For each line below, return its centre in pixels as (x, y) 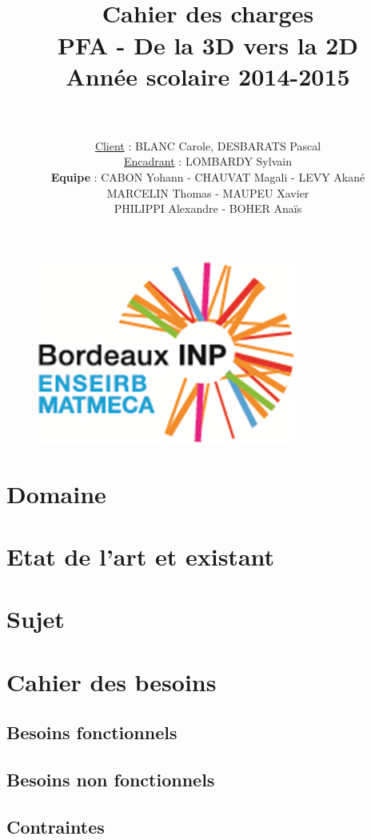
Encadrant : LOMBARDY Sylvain (208, 161)
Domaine (56, 493)
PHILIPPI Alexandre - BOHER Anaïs (208, 208)
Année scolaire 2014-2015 (208, 76)
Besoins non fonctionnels (111, 780)
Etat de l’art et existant (141, 556)
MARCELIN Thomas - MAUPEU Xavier (208, 192)
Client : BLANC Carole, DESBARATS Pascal (208, 145)
